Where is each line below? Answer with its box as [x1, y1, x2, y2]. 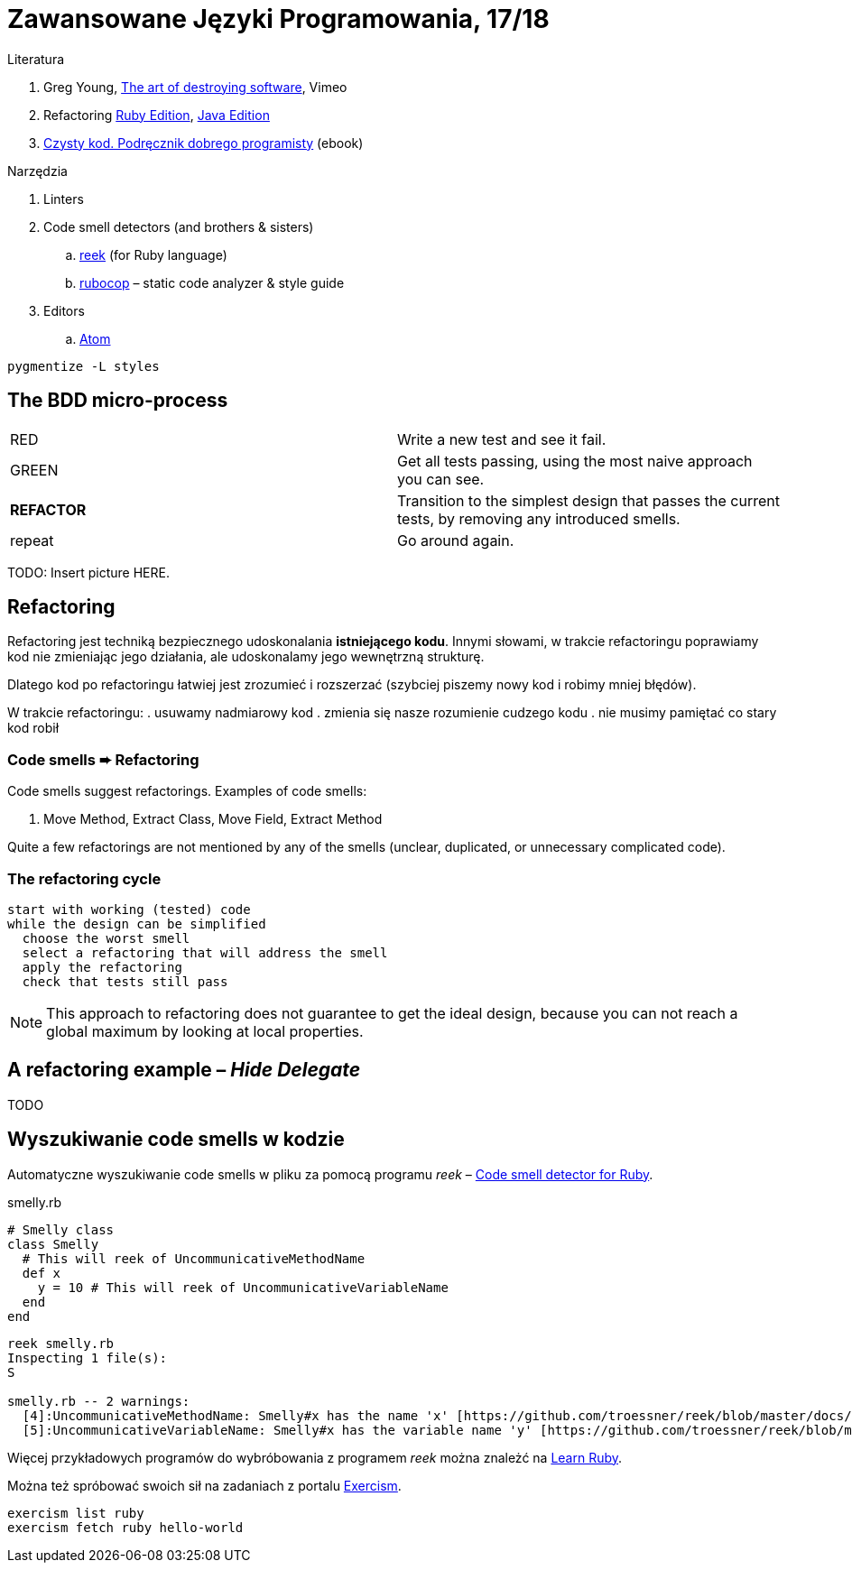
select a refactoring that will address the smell [22, 945, 388, 960]
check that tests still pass [22, 974, 228, 989]
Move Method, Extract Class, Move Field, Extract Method [43, 811, 383, 827]
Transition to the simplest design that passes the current [397, 491, 780, 510]
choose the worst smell [22, 930, 190, 946]
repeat [10, 531, 54, 549]
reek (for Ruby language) [79, 246, 227, 263]
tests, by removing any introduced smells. [397, 509, 681, 528]
